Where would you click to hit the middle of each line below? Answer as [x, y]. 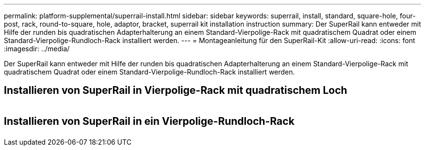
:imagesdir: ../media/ [37, 49]
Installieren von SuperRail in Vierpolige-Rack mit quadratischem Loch [176, 90]
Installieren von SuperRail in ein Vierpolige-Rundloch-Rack [149, 121]
